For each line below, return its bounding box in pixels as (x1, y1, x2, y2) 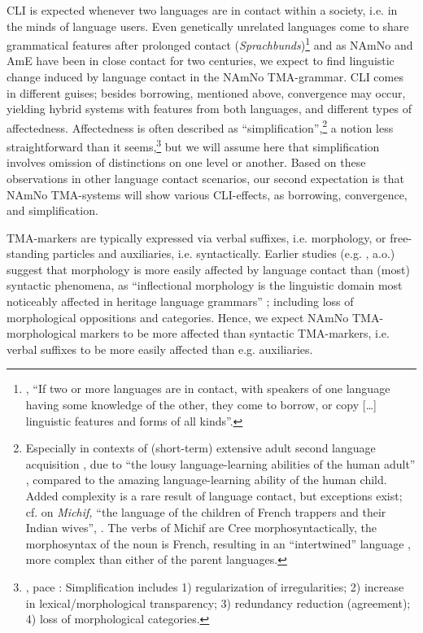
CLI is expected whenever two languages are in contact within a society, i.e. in (7, 2, 398, 18)
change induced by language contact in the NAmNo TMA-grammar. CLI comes (7, 68, 403, 85)
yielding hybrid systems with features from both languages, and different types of (7, 100, 412, 117)
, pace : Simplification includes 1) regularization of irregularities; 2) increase (25, 578, 404, 595)
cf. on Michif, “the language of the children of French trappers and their (25, 503, 386, 520)
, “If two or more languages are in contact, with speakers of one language (25, 380, 390, 397)
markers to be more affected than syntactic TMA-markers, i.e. (80, 325, 390, 342)
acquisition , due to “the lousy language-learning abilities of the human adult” (25, 455, 416, 472)
